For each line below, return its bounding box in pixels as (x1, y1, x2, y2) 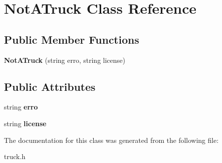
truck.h (4, 151, 26, 162)
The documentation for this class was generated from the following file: (4, 135, 219, 145)
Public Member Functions (4, 31, 139, 47)
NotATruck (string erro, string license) (4, 54, 125, 65)
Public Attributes (4, 79, 96, 94)
